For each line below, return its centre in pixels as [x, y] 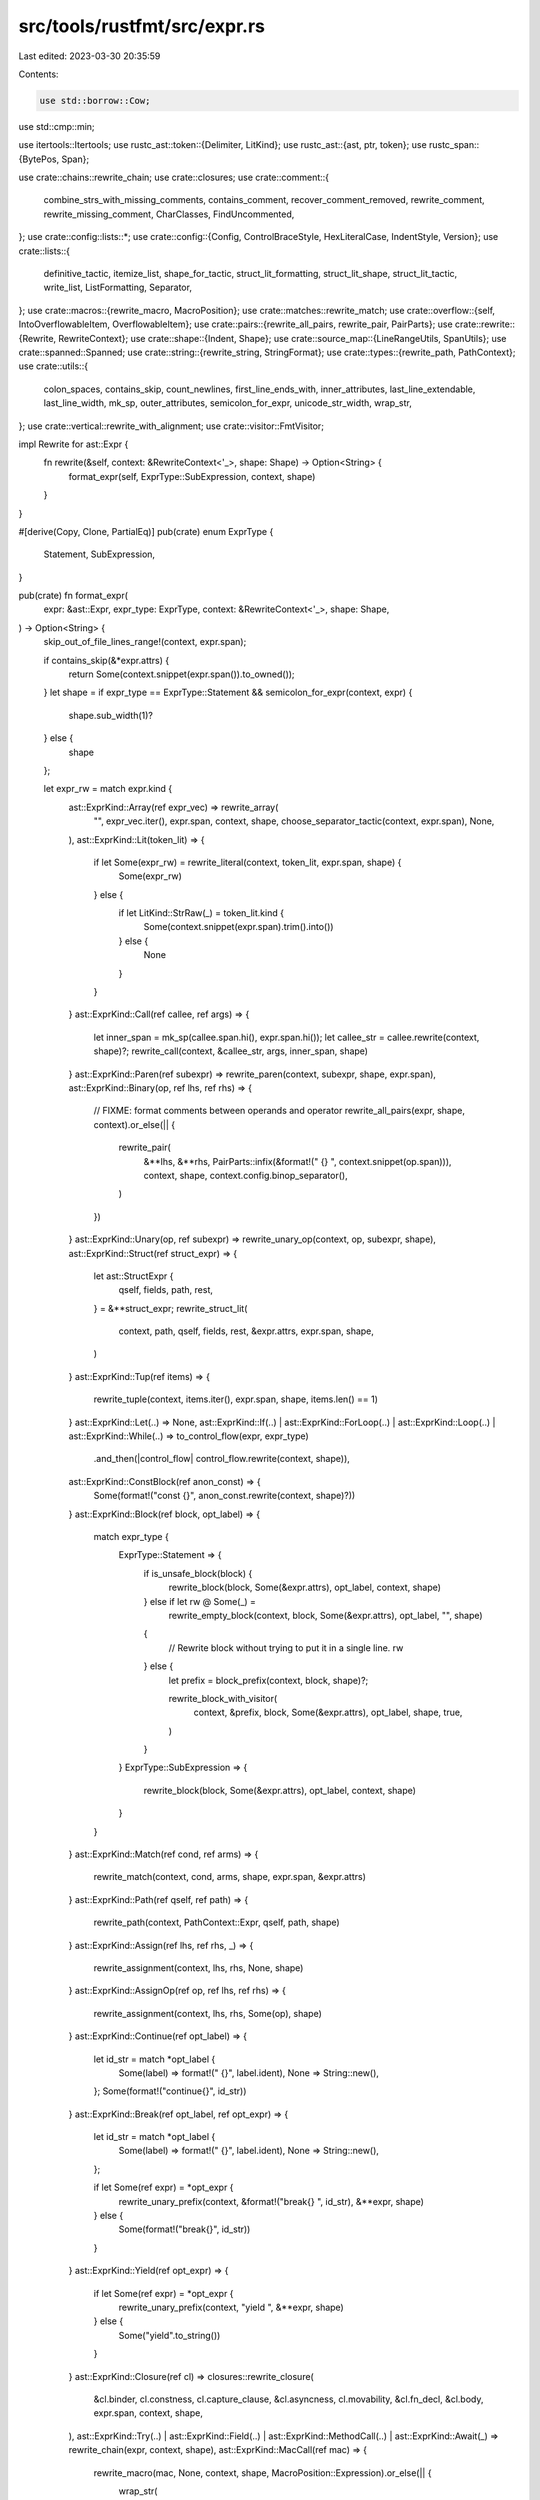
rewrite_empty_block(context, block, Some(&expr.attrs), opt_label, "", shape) [326, 1615]
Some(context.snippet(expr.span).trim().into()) [238, 927]
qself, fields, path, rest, [166, 1290]
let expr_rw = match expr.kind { [108, 789]
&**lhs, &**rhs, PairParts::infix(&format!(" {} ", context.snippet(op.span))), [297, 1161]
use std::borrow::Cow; [95, 100]
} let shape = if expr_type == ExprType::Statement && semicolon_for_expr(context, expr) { [228, 692]
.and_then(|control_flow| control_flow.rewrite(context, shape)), [221, 1459]
